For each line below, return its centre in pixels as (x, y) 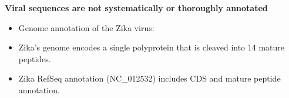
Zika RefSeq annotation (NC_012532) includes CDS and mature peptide (149, 78)
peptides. (35, 58)
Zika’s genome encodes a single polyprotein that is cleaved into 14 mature (152, 47)
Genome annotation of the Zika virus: (86, 27)
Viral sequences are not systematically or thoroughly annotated (136, 8)
